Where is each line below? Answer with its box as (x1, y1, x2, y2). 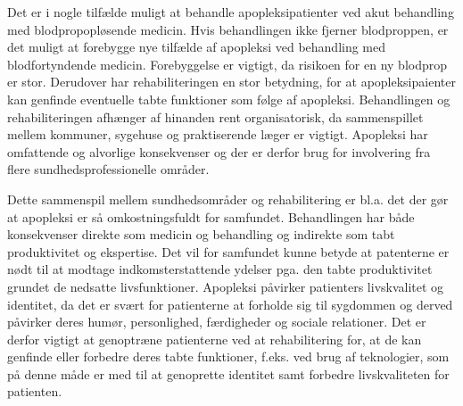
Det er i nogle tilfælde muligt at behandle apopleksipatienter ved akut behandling (7, 3, 454, 21)
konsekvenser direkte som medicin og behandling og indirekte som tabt (7, 225, 395, 244)
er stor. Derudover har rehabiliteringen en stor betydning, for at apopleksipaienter (7, 72, 456, 91)
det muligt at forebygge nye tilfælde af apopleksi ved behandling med (7, 37, 386, 56)
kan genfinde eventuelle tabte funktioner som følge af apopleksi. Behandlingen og (7, 89, 451, 108)
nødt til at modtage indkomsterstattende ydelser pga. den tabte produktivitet (7, 260, 433, 278)
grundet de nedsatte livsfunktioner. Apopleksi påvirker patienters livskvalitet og (7, 277, 444, 295)
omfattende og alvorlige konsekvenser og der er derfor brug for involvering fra (7, 142, 431, 161)
